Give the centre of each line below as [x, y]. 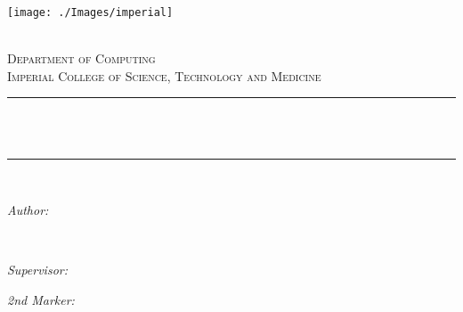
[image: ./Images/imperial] [90, 12]
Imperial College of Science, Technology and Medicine [164, 75]
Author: [28, 210]
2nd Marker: [41, 300]
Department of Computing [81, 58]
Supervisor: [37, 270]
